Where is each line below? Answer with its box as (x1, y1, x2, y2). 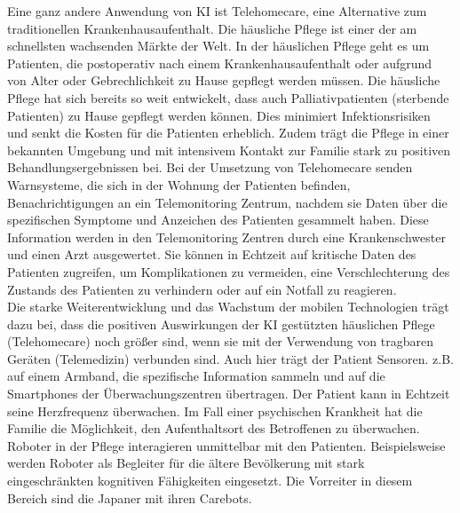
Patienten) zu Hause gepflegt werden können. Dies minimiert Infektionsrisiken (7, 106, 431, 124)
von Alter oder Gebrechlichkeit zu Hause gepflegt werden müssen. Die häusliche (7, 71, 440, 90)
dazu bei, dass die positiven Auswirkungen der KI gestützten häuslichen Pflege (7, 314, 435, 333)
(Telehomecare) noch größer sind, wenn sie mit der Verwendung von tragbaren (7, 332, 433, 351)
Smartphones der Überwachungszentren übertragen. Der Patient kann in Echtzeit (7, 384, 450, 403)
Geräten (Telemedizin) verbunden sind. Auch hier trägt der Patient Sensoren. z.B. (7, 349, 454, 367)
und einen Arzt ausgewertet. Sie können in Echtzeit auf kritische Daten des (7, 245, 416, 264)
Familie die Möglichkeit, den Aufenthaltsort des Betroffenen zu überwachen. (7, 419, 420, 438)
